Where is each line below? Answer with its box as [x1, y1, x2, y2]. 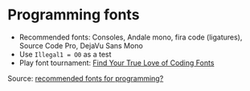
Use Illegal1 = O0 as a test [18, 49, 112, 59]
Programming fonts [7, 6, 140, 24]
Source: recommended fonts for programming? [7, 73, 164, 83]
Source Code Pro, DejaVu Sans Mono [18, 40, 144, 50]
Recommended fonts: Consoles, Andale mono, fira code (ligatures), [18, 32, 243, 42]
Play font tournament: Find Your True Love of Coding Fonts [18, 58, 215, 68]
